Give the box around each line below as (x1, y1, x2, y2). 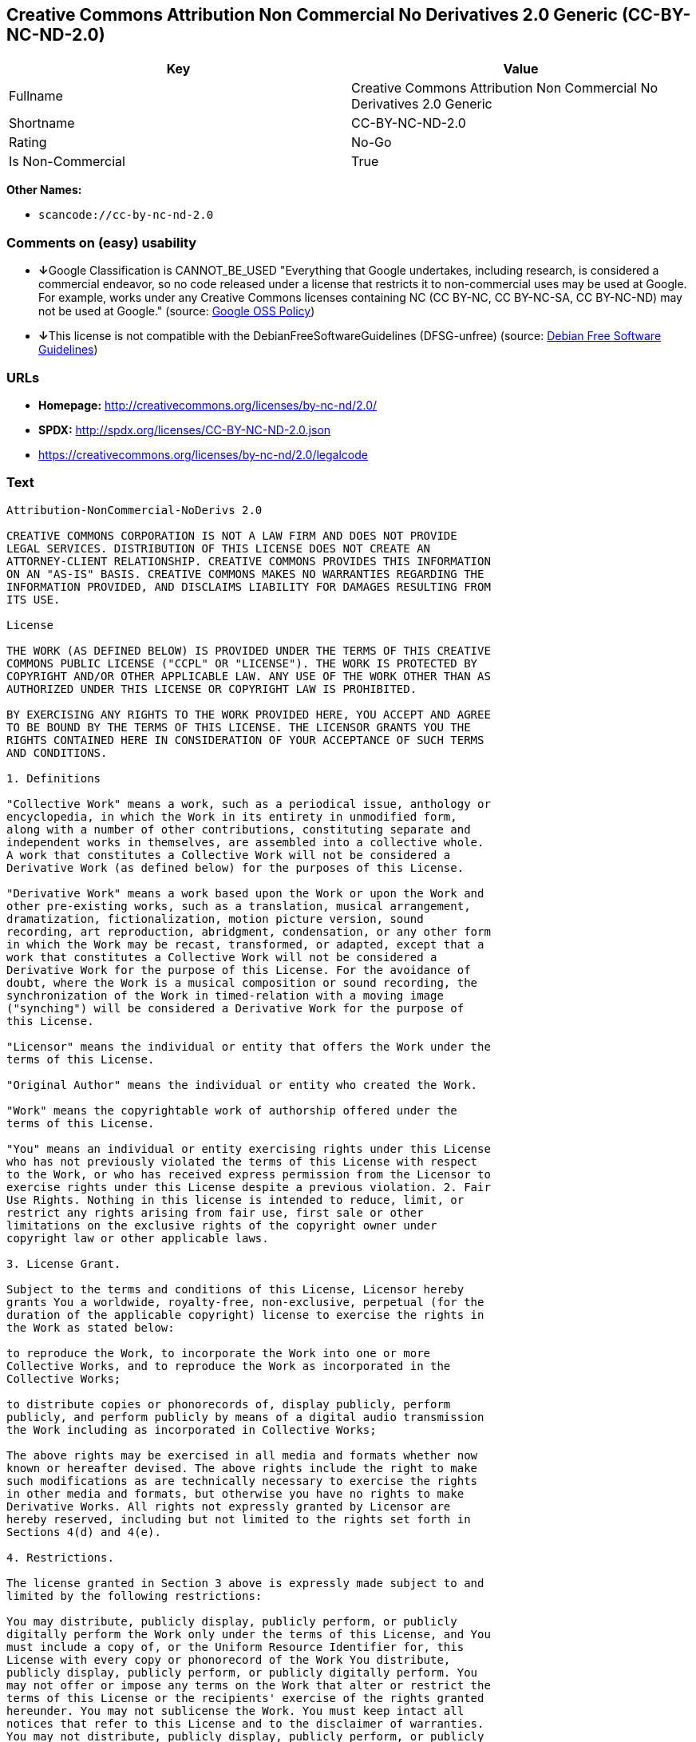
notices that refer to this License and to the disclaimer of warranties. (6, 1716, 484, 1730)
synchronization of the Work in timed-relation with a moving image (6, 988, 444, 1002)
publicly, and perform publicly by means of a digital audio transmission (6, 1410, 484, 1423)
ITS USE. (6, 592, 61, 606)
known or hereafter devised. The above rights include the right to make (6, 1461, 478, 1475)
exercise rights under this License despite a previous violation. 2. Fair (6, 1180, 491, 1194)
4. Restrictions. (6, 1550, 114, 1564)
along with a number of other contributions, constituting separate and (6, 822, 471, 836)
